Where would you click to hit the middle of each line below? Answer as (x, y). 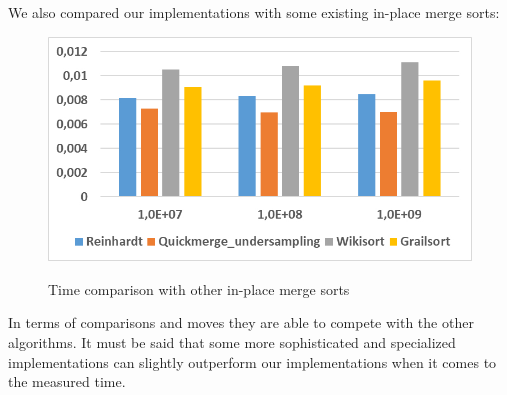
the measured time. (67, 381)
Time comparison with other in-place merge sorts (199, 288)
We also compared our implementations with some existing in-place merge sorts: (254, 12)
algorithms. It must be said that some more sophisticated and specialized (232, 342)
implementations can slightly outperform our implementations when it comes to (252, 361)
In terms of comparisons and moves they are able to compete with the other (241, 322)
